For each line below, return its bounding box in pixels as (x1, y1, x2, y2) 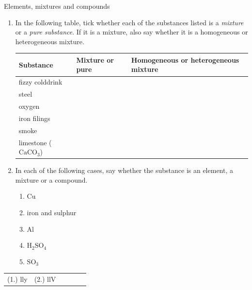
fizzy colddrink (18, 77, 63, 87)
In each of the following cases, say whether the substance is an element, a (15, 165, 233, 175)
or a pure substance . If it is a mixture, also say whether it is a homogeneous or (15, 27, 248, 37)
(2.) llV (34, 274, 56, 284)
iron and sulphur (27, 207, 77, 217)
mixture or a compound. (15, 174, 88, 185)
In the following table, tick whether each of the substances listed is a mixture (15, 17, 244, 27)
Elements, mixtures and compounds (4, 1, 110, 11)
